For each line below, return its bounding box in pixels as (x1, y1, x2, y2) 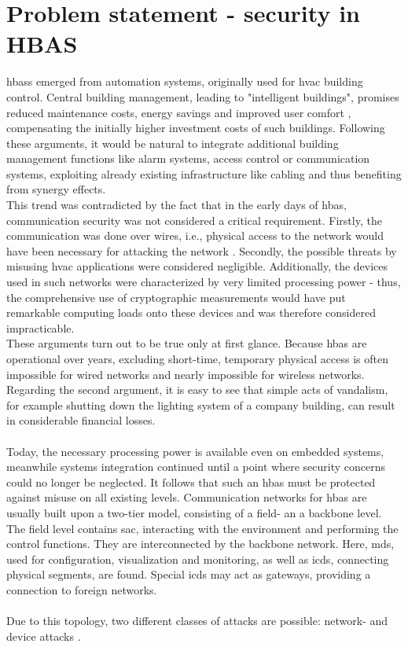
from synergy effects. (6, 181, 106, 197)
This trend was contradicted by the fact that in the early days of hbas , (6, 197, 347, 213)
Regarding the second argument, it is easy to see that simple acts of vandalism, (6, 381, 388, 398)
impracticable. (6, 319, 75, 336)
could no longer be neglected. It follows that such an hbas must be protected (6, 473, 376, 490)
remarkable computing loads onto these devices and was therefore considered (6, 304, 376, 321)
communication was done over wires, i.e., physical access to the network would (6, 227, 384, 244)
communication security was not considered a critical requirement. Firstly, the (6, 211, 382, 228)
